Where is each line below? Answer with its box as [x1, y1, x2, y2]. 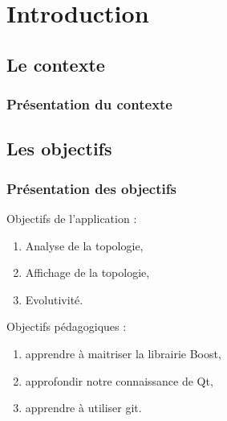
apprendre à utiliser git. [25, 399, 142, 416]
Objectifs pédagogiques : [6, 318, 127, 335]
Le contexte [6, 52, 105, 76]
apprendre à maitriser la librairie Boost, [25, 345, 221, 361]
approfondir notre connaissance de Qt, [25, 372, 213, 389]
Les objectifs [6, 136, 112, 161]
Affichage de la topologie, [25, 264, 150, 281]
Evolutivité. [25, 291, 83, 307]
